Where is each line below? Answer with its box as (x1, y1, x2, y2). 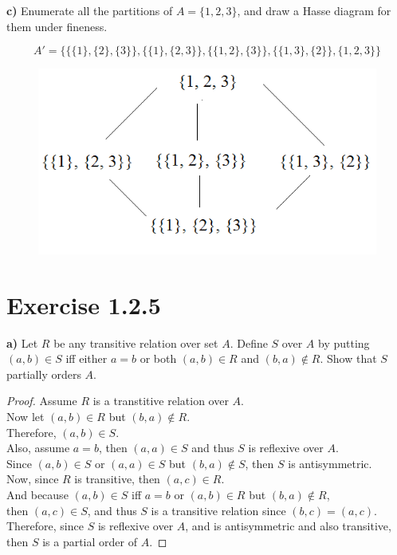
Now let (6, 408, 45, 425)
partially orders (6, 365, 81, 382)
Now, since (6, 470, 59, 487)
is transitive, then (74, 470, 160, 487)
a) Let (6, 334, 38, 351)
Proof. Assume (6, 392, 77, 409)
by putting (318, 334, 370, 351)
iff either (65, 350, 108, 367)
